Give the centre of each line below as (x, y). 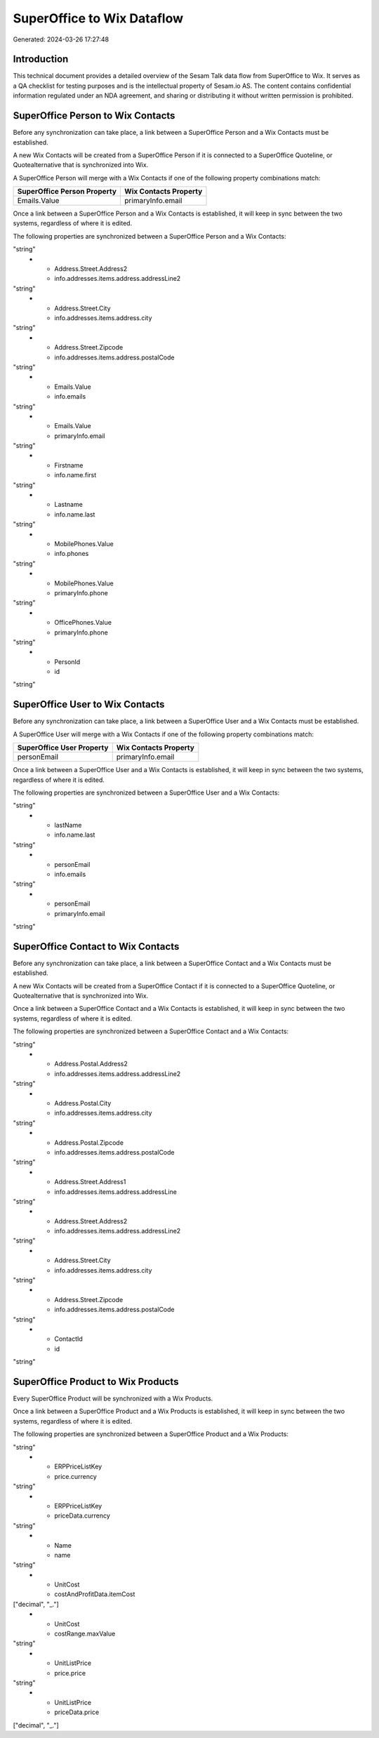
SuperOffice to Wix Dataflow (98, 18)
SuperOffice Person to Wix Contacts (94, 116)
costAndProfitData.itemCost (95, 1594)
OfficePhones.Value (83, 623)
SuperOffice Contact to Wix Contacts (96, 947)
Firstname (69, 465)
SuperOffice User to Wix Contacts (89, 704)
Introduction (41, 59)
